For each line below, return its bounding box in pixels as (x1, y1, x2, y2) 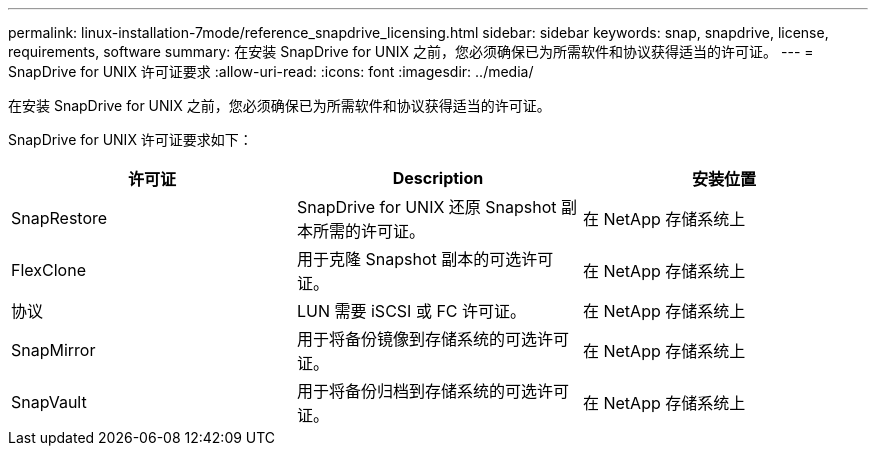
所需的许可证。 (312, 221, 425, 241)
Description (392, 168, 484, 188)
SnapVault (11, 392, 87, 412)
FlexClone (11, 260, 86, 280)
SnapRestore (11, 208, 108, 228)
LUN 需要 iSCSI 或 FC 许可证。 (296, 301, 527, 321)
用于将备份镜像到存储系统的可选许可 (296, 329, 569, 349)
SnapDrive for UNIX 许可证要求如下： (8, 131, 253, 148)
